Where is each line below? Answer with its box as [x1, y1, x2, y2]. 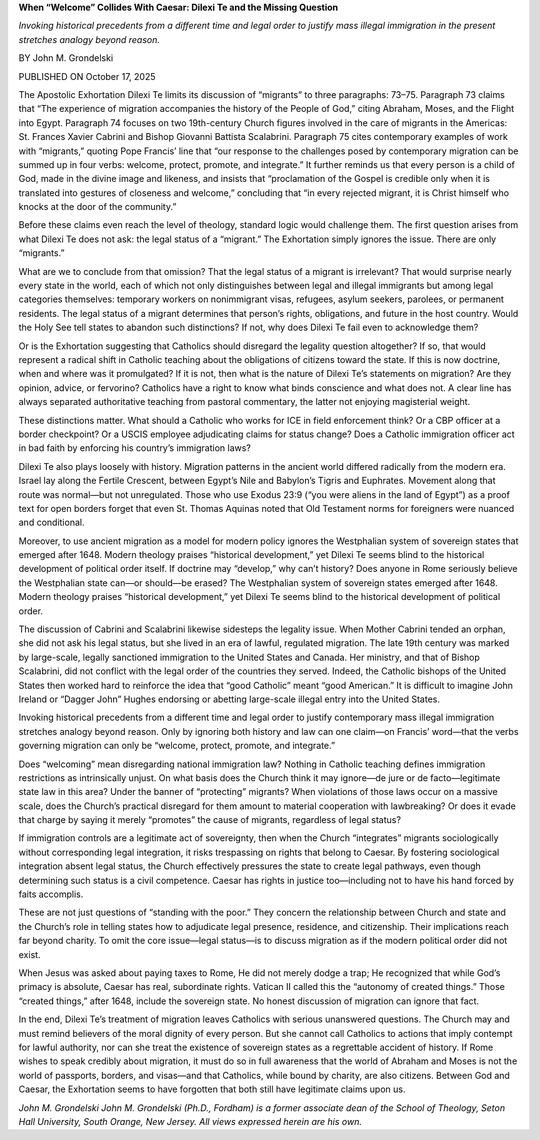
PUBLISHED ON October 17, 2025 [18, 70, 156, 82]
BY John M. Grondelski [18, 52, 114, 64]
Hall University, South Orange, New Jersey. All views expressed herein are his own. [18, 1115, 362, 1127]
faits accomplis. [18, 888, 84, 900]
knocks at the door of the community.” [18, 201, 177, 213]
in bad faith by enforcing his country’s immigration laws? [18, 442, 252, 454]
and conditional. [18, 516, 85, 529]
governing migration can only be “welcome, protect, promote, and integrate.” [18, 740, 335, 752]
